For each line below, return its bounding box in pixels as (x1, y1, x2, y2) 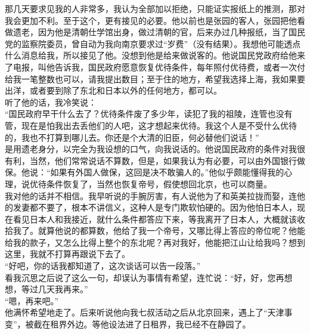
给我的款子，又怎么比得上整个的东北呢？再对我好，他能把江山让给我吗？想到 (5, 236, 305, 248)
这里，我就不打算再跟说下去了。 (5, 248, 130, 260)
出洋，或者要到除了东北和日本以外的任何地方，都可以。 (5, 84, 222, 97)
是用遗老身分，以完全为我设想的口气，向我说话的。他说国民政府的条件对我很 (5, 143, 305, 155)
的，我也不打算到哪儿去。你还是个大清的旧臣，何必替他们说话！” (5, 131, 259, 143)
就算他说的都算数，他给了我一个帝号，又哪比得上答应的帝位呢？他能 (38, 224, 305, 237)
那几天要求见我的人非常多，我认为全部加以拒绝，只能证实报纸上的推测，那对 (5, 2, 305, 14)
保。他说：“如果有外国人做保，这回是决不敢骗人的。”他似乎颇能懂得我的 (5, 166, 284, 178)
